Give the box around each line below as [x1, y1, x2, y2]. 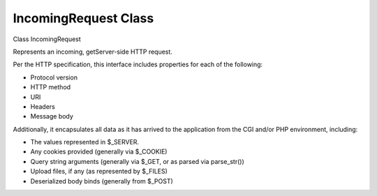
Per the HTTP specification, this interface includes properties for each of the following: [13, 60, 263, 69]
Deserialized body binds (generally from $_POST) [30, 176, 174, 185]
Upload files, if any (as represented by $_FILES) [30, 167, 168, 176]
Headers [30, 102, 55, 111]
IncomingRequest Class [13, 10, 154, 26]
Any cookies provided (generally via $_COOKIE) [30, 147, 168, 156]
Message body [30, 112, 73, 121]
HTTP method [30, 83, 71, 91]
